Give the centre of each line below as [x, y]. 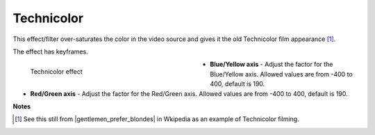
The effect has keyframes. [50, 51]
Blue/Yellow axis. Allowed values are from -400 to [282, 74]
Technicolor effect [56, 72]
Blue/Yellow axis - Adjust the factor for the [272, 64]
